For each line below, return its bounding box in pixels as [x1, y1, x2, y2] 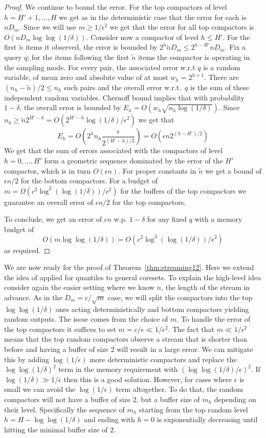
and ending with [84, 414, 135, 425]
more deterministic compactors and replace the [90, 353, 237, 364]
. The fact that [168, 323, 214, 334]
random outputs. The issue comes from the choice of [4, 314, 168, 324]
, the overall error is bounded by [19, 102, 121, 113]
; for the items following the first [27, 51, 129, 62]
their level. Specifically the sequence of [4, 404, 125, 414]
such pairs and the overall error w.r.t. [64, 81, 182, 92]
